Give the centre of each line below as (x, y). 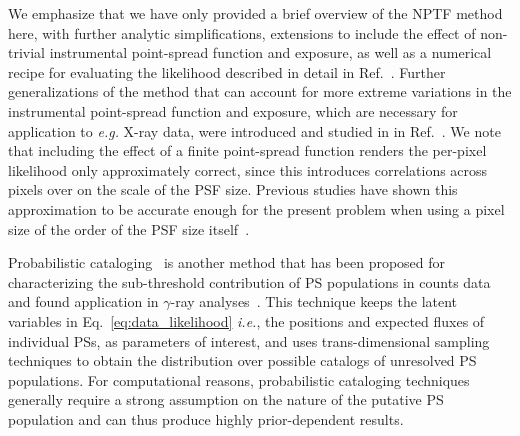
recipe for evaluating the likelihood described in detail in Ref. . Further (227, 71)
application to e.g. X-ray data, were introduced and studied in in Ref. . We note (254, 130)
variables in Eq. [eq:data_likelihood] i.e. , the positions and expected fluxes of (246, 320)
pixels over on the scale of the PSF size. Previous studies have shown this (233, 189)
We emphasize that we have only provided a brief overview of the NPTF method (255, 13)
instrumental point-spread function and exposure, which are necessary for (233, 110)
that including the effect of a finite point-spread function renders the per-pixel (247, 150)
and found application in (83, 301)
